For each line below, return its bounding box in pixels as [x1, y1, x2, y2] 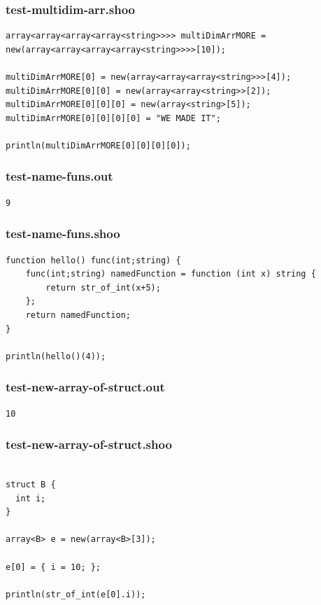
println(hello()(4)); [6, 351, 106, 361]
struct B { [6, 479, 56, 489]
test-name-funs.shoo [6, 225, 120, 242]
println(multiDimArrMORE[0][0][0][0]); [6, 140, 191, 151]
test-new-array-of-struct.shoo [6, 436, 172, 453]
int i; [15, 493, 46, 503]
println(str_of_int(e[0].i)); [6, 589, 146, 599]
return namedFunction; [25, 310, 131, 320]
